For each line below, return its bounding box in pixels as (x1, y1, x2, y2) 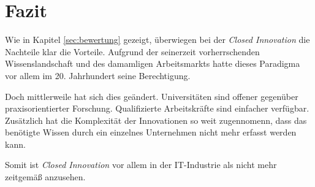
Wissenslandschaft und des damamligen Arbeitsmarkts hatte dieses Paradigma (5, 57, 300, 70)
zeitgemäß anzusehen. (5, 170, 86, 183)
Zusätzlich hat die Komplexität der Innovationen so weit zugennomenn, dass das (5, 113, 307, 126)
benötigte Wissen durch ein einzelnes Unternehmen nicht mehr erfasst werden (5, 126, 297, 139)
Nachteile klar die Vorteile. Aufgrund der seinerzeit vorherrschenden (5, 45, 260, 58)
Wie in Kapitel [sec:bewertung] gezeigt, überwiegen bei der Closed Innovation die (5, 33, 310, 46)
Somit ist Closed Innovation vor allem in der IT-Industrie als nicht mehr (5, 158, 277, 171)
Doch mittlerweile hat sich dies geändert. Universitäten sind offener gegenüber (5, 90, 298, 102)
